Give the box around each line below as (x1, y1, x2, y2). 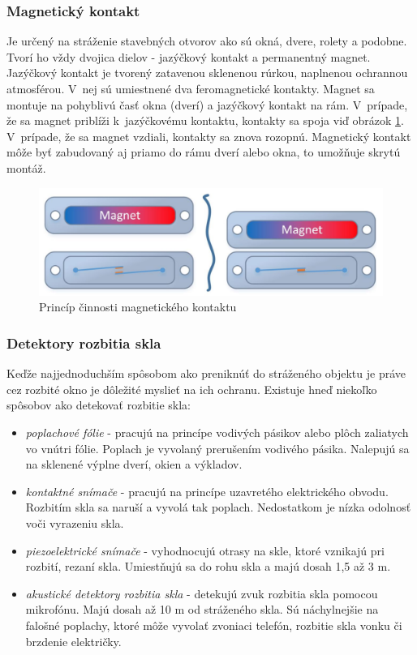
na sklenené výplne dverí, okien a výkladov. (25, 456, 243, 473)
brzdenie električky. (25, 632, 122, 649)
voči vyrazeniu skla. (25, 515, 124, 532)
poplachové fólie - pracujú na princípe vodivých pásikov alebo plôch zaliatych (25, 424, 409, 441)
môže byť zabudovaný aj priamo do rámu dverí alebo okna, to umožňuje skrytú (6, 143, 401, 161)
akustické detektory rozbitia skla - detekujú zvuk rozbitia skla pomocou (25, 584, 378, 601)
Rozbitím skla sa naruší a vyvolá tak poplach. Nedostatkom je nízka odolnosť (25, 499, 411, 516)
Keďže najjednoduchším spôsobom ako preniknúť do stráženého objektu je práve (6, 365, 406, 382)
